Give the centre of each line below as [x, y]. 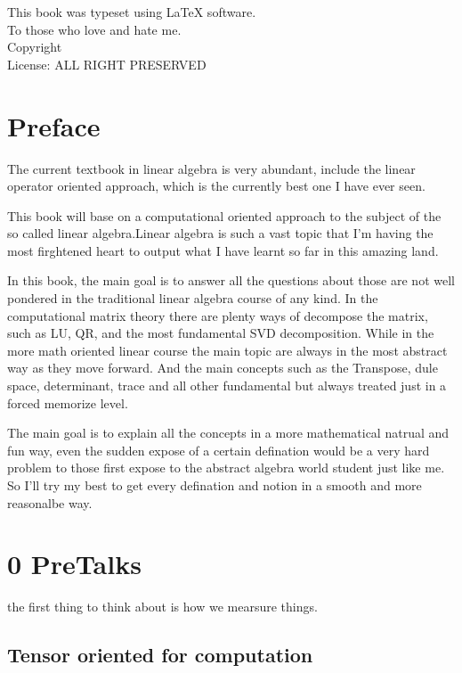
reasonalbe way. [50, 502]
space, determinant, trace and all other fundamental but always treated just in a [227, 386]
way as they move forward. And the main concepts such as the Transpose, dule [223, 368]
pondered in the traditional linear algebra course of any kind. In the [193, 298]
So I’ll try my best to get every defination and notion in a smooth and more [215, 485]
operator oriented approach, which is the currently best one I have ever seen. [216, 186]
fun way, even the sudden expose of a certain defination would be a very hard [219, 450]
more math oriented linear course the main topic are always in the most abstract [227, 350]
